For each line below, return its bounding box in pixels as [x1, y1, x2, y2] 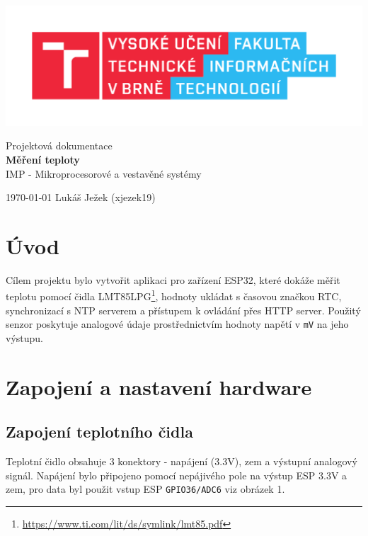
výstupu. [6, 330, 43, 345]
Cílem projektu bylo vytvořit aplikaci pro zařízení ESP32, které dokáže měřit [6, 272, 340, 287]
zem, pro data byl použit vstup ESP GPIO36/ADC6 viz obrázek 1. [6, 481, 285, 496]
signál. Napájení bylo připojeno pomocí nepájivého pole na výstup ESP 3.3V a [6, 467, 347, 482]
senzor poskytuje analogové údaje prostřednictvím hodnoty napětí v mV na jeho [6, 317, 349, 331]
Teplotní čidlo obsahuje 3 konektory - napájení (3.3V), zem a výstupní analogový [6, 454, 357, 469]
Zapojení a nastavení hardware [6, 372, 312, 401]
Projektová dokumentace [6, 138, 113, 153]
